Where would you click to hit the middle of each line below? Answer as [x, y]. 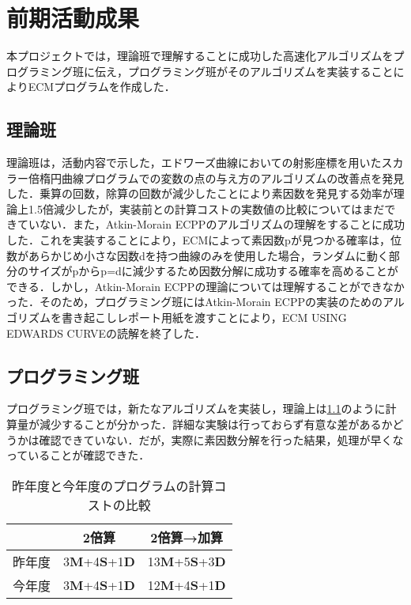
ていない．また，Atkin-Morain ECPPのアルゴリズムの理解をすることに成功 [211, 224]
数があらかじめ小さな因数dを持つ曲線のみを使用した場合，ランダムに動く [198, 255]
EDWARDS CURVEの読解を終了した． [106, 333]
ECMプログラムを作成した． [102, 87]
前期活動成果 [73, 18]
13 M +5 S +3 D [187, 562]
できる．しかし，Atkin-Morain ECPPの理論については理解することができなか [205, 286]
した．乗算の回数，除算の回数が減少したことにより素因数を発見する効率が [200, 193]
